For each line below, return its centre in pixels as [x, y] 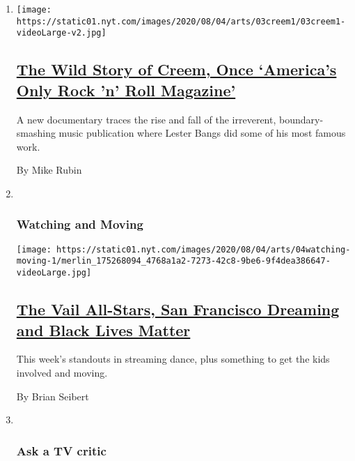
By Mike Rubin [49, 170]
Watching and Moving [80, 224]
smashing [36, 133]
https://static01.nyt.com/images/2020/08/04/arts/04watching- [204, 249]
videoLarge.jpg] [54, 273]
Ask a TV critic [61, 450]
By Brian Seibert [53, 396]
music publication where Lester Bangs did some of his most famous [202, 133]
